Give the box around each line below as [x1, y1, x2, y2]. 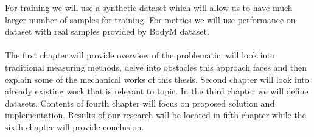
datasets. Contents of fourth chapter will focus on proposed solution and [5, 96, 275, 109]
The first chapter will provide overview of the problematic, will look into [5, 49, 275, 61]
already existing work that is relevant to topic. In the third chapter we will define [5, 85, 309, 97]
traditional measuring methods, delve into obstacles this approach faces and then [5, 60, 307, 73]
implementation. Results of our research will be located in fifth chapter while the [5, 108, 306, 121]
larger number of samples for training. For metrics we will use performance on [5, 13, 296, 26]
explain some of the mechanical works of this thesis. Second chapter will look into [5, 72, 309, 85]
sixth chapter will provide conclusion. [5, 120, 144, 133]
